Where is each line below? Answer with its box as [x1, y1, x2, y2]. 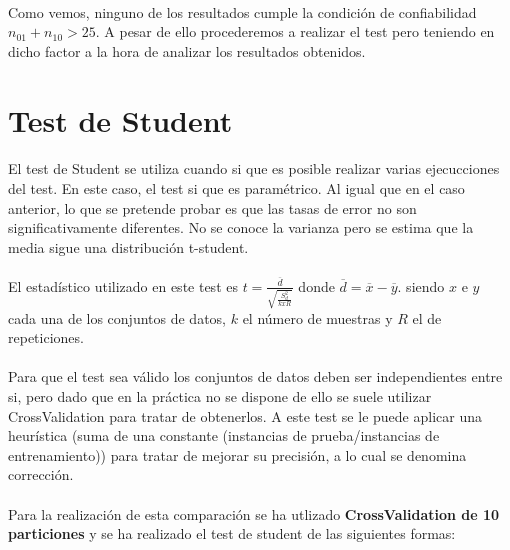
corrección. [8, 464, 74, 485]
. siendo [397, 275, 445, 296]
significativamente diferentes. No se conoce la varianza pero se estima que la [8, 217, 474, 238]
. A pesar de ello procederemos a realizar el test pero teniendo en [95, 21, 495, 42]
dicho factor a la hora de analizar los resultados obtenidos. [8, 40, 366, 61]
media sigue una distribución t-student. [8, 236, 249, 257]
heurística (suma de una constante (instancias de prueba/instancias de [8, 425, 440, 446]
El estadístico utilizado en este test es [8, 275, 238, 296]
